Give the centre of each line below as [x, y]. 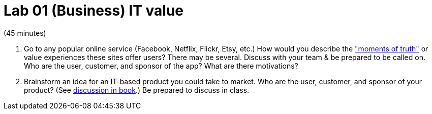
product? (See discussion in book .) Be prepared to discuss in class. [137, 90]
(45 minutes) [25, 33]
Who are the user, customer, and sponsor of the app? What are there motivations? [161, 66]
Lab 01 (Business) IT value [94, 11]
